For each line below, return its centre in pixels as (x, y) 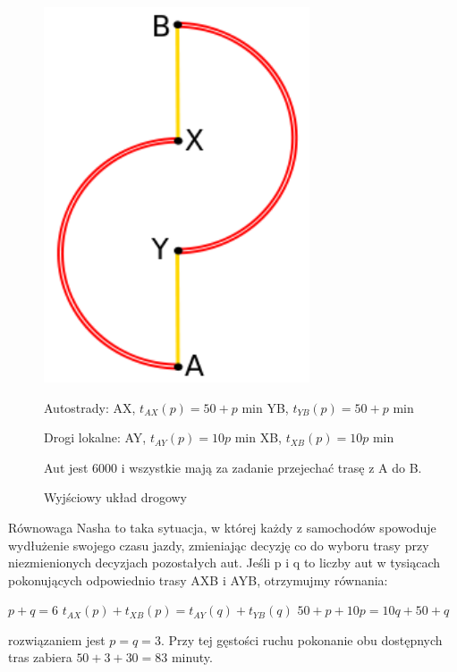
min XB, (258, 437)
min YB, (265, 407)
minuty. (192, 657)
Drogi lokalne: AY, (95, 437)
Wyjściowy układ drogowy (116, 497)
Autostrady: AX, (90, 407)
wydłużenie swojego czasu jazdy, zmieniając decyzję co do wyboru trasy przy (219, 545)
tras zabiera (40, 657)
